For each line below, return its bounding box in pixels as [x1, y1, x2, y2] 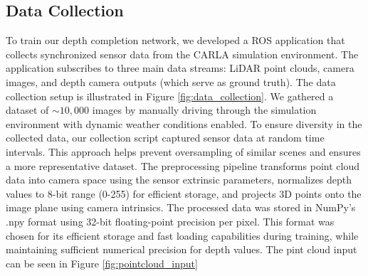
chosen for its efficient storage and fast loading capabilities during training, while [6, 228, 359, 243]
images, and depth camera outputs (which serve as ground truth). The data [6, 74, 336, 89]
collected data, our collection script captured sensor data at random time [6, 130, 325, 145]
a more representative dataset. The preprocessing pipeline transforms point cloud [6, 158, 359, 173]
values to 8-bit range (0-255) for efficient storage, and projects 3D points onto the [6, 186, 362, 201]
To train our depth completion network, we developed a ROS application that [6, 33, 345, 48]
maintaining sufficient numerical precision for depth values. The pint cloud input [6, 242, 357, 257]
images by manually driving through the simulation [92, 102, 317, 117]
